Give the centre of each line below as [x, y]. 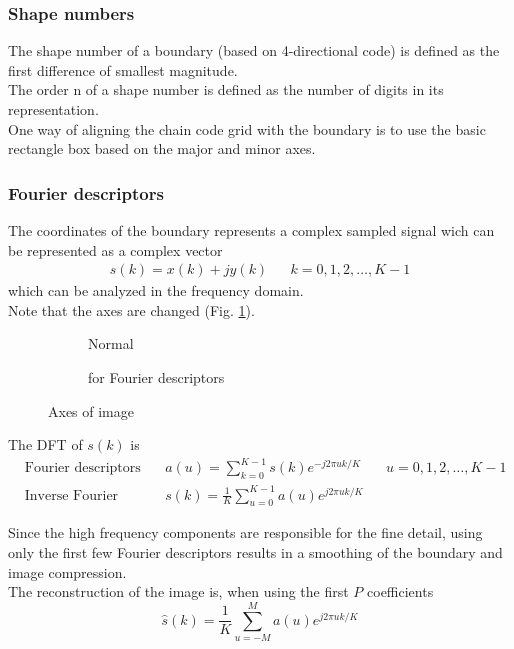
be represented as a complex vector [115, 249]
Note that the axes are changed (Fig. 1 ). [131, 309]
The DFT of [45, 444]
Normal [111, 343]
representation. [53, 109]
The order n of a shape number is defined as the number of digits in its [226, 89]
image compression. [67, 571]
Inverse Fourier [71, 495]
